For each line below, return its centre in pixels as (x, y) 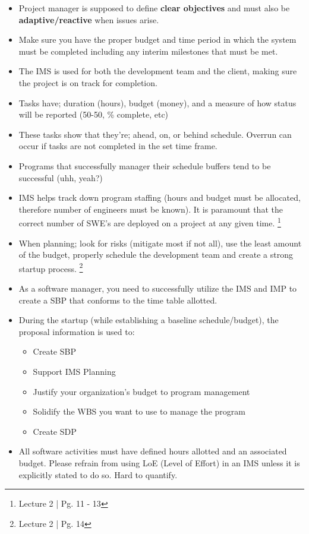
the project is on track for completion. (88, 82)
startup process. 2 (51, 267)
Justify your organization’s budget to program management (141, 391)
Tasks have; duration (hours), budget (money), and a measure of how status (157, 102)
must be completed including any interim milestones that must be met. (148, 51)
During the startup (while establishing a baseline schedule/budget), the (149, 320)
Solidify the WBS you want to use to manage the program (139, 411)
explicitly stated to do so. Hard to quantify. (98, 474)
